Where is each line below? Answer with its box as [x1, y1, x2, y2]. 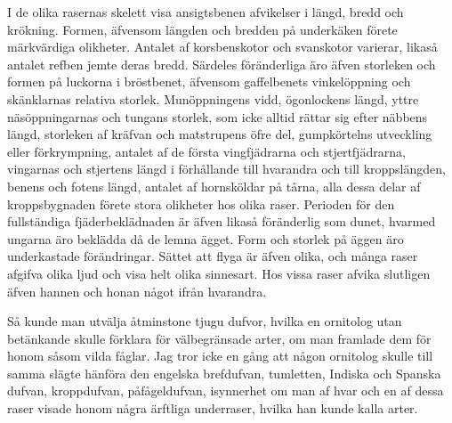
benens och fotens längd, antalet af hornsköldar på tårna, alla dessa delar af [7, 176, 421, 195]
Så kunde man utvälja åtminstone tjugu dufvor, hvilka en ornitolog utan [7, 312, 402, 330]
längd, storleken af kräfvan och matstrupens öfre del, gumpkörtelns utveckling [7, 125, 432, 143]
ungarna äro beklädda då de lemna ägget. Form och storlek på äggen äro [7, 229, 404, 248]
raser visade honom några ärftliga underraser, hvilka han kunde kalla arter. [7, 399, 418, 418]
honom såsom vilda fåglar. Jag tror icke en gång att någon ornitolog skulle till [7, 346, 433, 365]
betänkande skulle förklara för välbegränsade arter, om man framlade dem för [7, 329, 432, 347]
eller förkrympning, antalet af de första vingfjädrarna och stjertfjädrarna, [7, 142, 406, 160]
